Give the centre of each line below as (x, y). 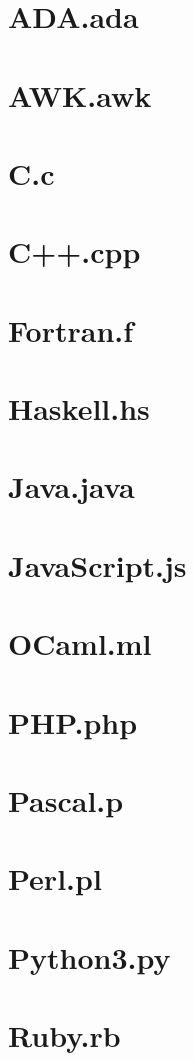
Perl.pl (55, 878)
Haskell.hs (79, 408)
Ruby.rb (64, 1035)
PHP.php (73, 721)
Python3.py (89, 956)
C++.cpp (74, 251)
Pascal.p (66, 799)
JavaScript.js (97, 564)
